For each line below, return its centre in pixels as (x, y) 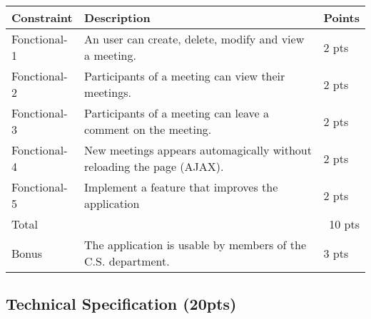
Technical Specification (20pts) (121, 304)
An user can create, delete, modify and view (194, 39)
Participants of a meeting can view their (185, 76)
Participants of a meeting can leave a (177, 113)
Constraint (42, 17)
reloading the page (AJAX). (154, 166)
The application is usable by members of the (195, 245)
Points (341, 17)
